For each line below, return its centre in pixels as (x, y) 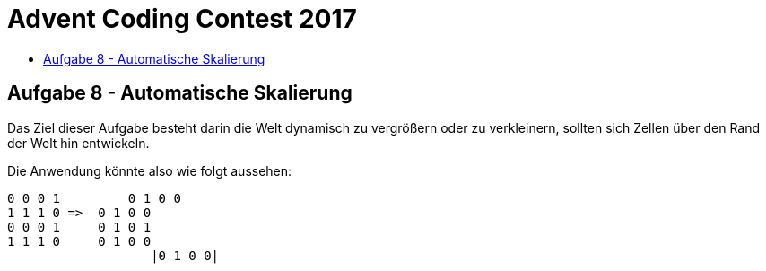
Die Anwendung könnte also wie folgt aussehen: (150, 170)
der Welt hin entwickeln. (78, 143)
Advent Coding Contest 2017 (182, 19)
